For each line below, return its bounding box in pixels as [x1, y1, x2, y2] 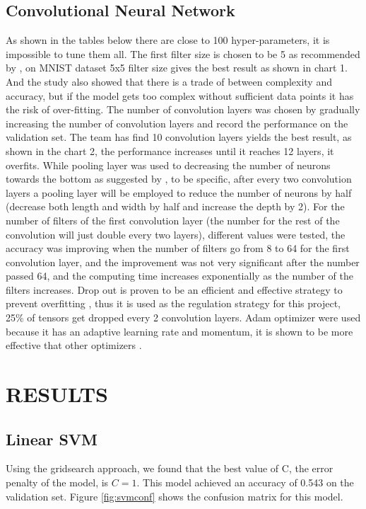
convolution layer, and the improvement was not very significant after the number [6, 254, 360, 269]
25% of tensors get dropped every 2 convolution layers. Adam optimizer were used [6, 310, 361, 325]
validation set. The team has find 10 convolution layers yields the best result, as [6, 130, 352, 144]
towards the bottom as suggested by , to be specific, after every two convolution [6, 171, 352, 186]
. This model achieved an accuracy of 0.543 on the [136, 475, 354, 490]
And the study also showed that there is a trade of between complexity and [6, 74, 332, 88]
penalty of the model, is [6, 475, 109, 490]
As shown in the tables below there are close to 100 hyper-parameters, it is [6, 33, 330, 47]
